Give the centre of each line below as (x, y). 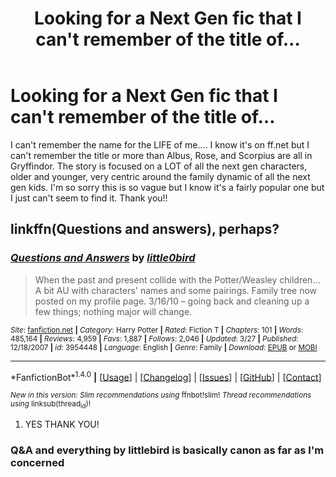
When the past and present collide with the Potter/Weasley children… (177, 279)
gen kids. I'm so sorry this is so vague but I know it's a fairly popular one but (167, 187)
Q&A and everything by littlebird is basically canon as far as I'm (167, 450)
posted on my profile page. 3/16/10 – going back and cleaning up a (172, 301)
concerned (37, 462)
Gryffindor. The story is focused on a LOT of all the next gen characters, (159, 166)
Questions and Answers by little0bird (103, 258)
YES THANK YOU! (62, 424)
